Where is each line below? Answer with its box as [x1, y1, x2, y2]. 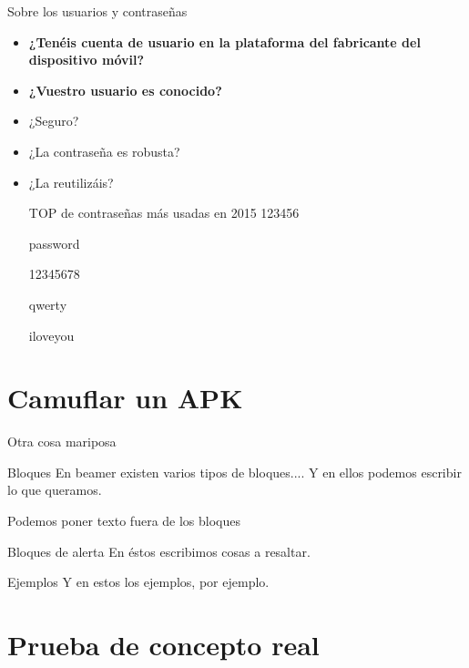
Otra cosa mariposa [7, 432, 117, 451]
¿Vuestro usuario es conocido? [28, 80, 222, 99]
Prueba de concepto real [7, 626, 320, 663]
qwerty [28, 294, 67, 313]
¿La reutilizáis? [28, 172, 114, 191]
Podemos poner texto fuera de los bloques [7, 511, 241, 530]
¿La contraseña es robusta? [28, 141, 180, 160]
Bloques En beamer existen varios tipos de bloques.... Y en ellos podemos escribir [7, 462, 462, 481]
